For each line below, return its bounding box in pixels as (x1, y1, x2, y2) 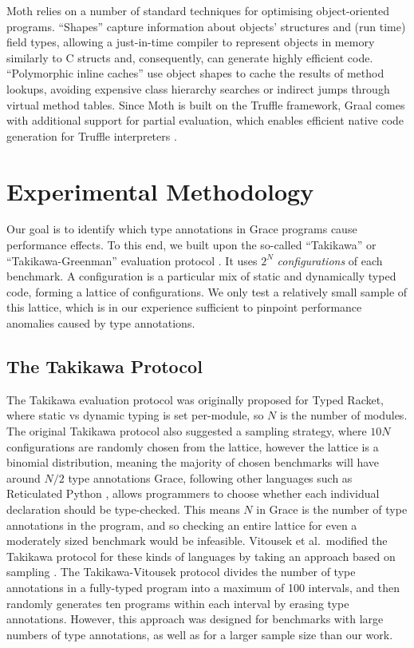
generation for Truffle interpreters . (6, 127, 177, 144)
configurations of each (277, 252, 383, 268)
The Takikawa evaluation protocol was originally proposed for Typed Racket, (6, 391, 384, 407)
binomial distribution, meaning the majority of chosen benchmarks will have (6, 454, 380, 471)
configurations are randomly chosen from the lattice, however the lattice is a (6, 438, 379, 455)
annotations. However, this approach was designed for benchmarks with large (6, 610, 384, 627)
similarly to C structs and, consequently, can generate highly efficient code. (6, 49, 373, 66)
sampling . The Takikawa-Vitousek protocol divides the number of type (6, 563, 356, 580)
